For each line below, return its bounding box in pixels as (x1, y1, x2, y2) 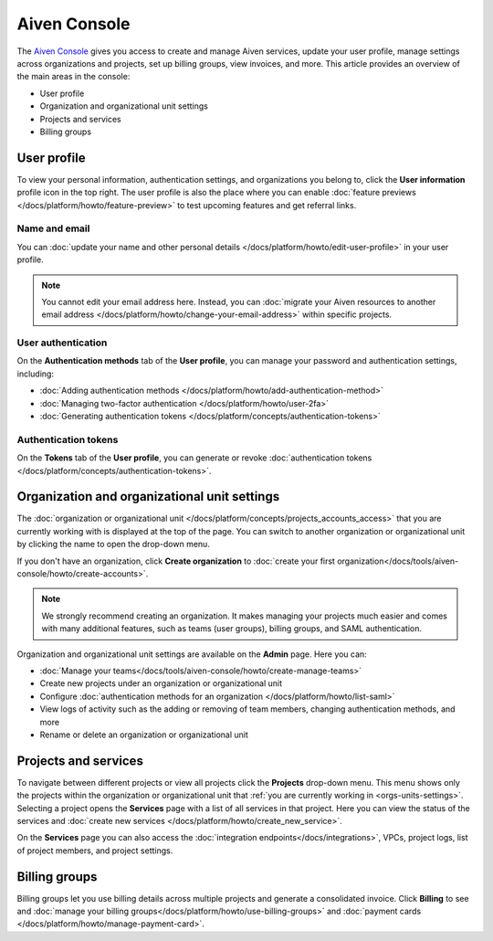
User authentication (16, 336, 108, 349)
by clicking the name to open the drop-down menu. (16, 539, 210, 550)
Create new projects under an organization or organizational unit (39, 678, 283, 689)
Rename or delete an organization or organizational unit (39, 729, 248, 740)
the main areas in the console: (16, 71, 131, 82)
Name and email (16, 222, 90, 235)
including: (16, 368, 55, 379)
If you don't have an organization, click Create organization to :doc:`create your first (16, 555, 335, 566)
